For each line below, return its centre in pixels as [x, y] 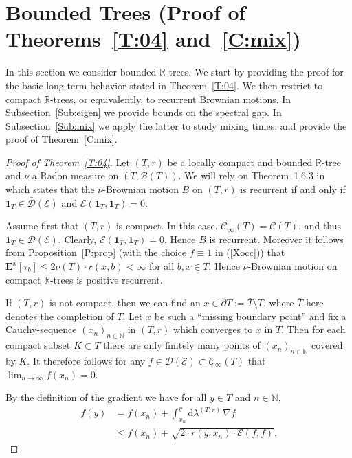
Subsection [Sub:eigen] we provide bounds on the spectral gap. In [144, 112]
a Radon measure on [75, 175]
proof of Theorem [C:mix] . [62, 139]
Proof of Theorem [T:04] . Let [68, 162]
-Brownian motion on [293, 266]
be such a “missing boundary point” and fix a [250, 316]
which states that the [50, 189]
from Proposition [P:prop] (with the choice [96, 252]
